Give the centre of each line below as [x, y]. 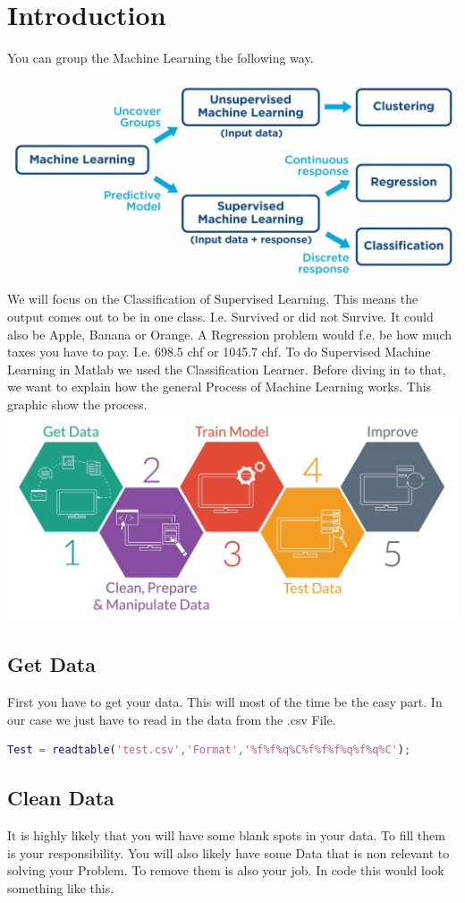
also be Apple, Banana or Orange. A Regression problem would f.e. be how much [229, 334]
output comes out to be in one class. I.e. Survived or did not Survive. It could [220, 317]
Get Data [51, 664]
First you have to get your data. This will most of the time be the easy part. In [225, 702]
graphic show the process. [77, 404]
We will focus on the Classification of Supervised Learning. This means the [213, 299]
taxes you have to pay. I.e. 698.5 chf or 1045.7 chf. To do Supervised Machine [219, 352]
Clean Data [61, 798]
